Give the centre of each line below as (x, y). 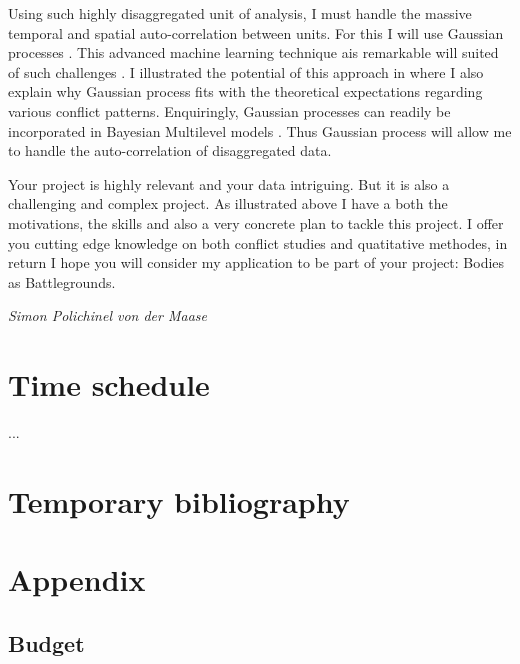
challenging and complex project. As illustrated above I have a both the (228, 203)
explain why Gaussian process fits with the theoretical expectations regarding (245, 91)
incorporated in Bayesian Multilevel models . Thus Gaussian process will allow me (260, 130)
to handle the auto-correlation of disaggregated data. (170, 150)
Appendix (77, 579)
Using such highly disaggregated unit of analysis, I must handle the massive (240, 13)
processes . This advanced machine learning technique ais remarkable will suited (253, 52)
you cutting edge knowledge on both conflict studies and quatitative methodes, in (258, 242)
